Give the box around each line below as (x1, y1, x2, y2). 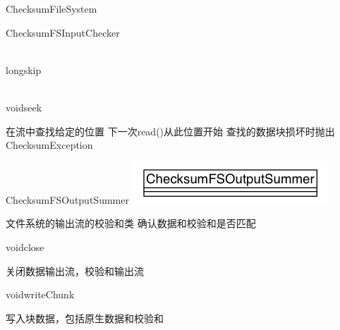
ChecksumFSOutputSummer (6, 192, 129, 207)
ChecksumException (6, 137, 93, 152)
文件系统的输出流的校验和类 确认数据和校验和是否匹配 (6, 216, 256, 231)
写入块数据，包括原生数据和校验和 (6, 310, 164, 325)
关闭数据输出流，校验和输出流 (6, 263, 144, 278)
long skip (6, 62, 42, 77)
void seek (6, 99, 42, 114)
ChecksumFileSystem (6, 1, 97, 16)
